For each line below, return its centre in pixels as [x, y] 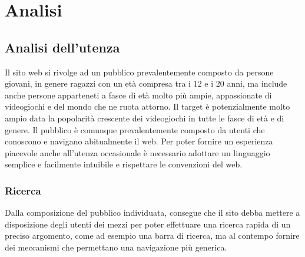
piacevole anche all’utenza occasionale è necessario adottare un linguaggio [137, 152]
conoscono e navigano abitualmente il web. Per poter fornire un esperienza [139, 141]
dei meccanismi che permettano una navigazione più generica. [116, 247]
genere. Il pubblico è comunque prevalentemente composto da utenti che [135, 129]
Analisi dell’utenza [62, 47]
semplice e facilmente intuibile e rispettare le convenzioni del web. [124, 164]
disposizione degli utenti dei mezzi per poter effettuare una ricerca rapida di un [148, 224]
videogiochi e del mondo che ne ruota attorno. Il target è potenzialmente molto [147, 106]
